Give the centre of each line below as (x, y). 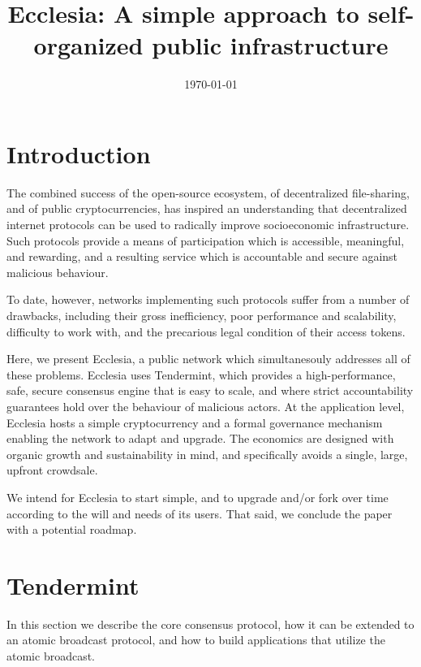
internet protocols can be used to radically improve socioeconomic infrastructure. (208, 225)
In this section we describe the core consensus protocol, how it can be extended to (210, 624)
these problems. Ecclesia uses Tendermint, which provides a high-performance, (201, 374)
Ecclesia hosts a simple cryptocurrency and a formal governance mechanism (195, 422)
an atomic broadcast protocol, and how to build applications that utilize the (196, 640)
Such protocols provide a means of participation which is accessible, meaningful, (206, 240)
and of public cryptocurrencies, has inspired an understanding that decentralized (207, 208)
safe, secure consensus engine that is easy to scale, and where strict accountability (210, 390)
